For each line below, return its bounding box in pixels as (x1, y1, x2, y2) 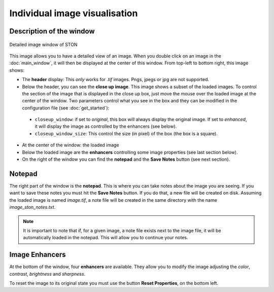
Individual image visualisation (9, 8, 138, 19)
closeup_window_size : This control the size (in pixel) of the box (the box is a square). (35, 130, 218, 136)
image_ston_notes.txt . (9, 204, 56, 210)
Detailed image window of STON (9, 41, 78, 48)
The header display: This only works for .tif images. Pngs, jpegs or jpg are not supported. (22, 77, 210, 83)
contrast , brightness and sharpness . (9, 271, 86, 277)
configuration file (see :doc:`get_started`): (22, 104, 110, 111)
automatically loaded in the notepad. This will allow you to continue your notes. (23, 235, 188, 241)
